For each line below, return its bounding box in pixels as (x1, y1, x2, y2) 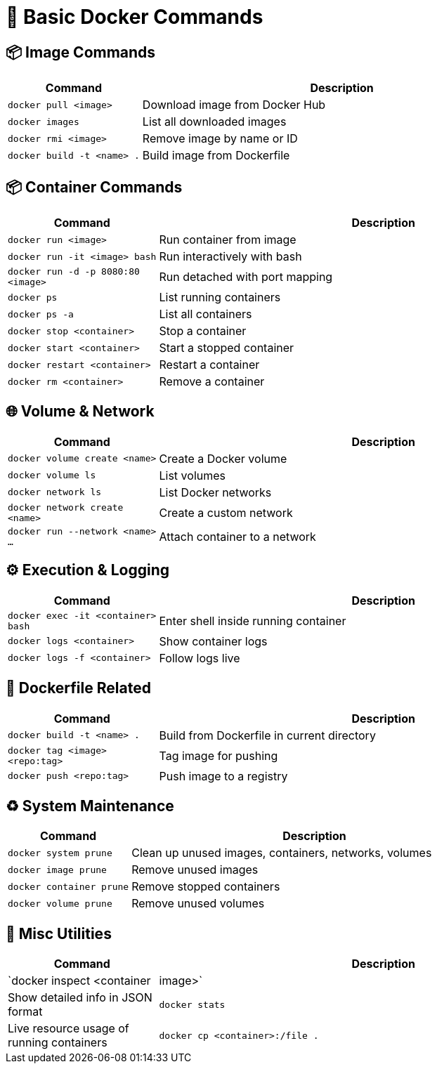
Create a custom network (159, 505, 293, 520)
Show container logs (159, 634, 268, 648)
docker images (8, 116, 79, 127)
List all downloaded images (142, 114, 287, 129)
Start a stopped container (159, 341, 294, 355)
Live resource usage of (8, 1021, 129, 1036)
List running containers (159, 290, 281, 305)
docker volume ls (8, 470, 96, 481)
